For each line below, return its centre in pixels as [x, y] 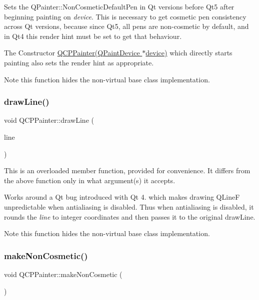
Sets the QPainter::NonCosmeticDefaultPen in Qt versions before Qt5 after [119, 6]
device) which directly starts [189, 53]
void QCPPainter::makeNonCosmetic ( [63, 274]
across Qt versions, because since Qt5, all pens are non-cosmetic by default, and [126, 26]
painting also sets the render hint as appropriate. [79, 62]
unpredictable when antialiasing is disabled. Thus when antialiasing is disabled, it [129, 206]
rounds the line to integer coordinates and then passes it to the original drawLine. [130, 216]
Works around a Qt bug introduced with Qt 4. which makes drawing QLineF [122, 197]
